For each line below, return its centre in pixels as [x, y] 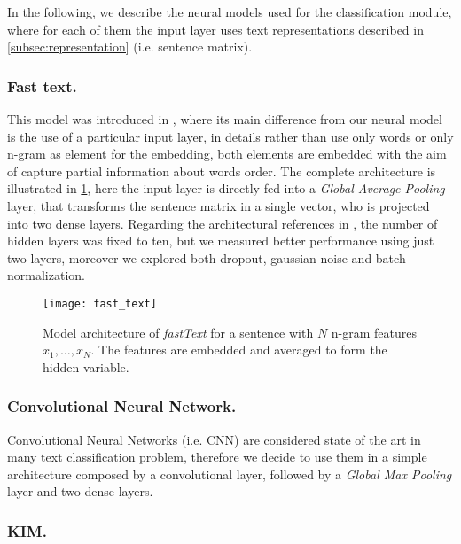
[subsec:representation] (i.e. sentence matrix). [130, 47]
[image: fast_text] [100, 303]
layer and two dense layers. [80, 491]
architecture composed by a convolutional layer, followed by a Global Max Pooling [230, 474]
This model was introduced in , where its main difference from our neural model [225, 119]
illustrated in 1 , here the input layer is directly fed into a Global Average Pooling [226, 188]
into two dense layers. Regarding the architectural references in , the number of [223, 223]
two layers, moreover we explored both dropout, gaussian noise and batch [207, 257]
